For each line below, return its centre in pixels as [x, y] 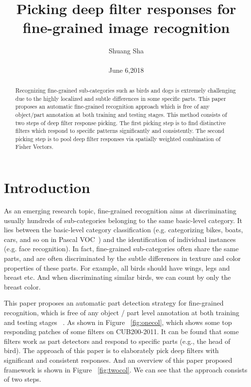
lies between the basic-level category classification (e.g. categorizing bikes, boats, [124, 230]
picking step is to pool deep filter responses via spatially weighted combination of [118, 138]
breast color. [22, 286]
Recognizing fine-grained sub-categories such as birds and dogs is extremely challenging [125, 90]
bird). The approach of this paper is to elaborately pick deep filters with [111, 350]
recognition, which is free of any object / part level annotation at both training [122, 313]
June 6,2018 [126, 70]
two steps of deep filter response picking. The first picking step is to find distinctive [121, 122]
